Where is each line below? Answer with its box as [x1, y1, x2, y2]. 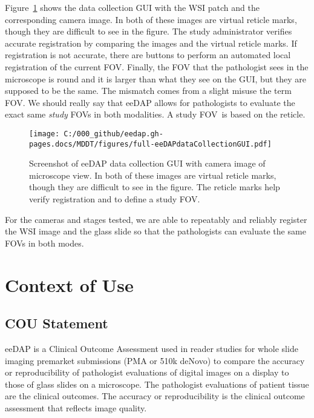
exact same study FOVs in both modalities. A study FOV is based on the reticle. [5, 108, 306, 121]
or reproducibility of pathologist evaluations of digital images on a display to [5, 366, 289, 379]
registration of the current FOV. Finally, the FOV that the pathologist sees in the [5, 60, 309, 73]
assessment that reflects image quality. [5, 401, 147, 414]
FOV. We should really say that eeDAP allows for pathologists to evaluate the [5, 96, 295, 108]
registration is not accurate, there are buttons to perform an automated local [5, 48, 291, 61]
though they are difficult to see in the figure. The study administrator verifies [5, 25, 292, 38]
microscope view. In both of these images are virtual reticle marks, [29, 168, 276, 181]
